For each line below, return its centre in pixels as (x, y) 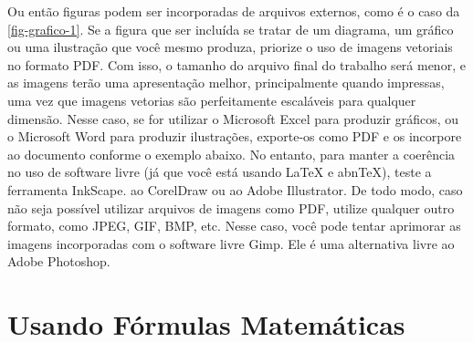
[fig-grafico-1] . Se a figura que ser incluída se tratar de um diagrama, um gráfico (231, 29)
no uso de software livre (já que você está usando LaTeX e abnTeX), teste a (220, 172)
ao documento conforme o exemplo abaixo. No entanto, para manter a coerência (231, 154)
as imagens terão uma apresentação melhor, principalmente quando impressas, (226, 83)
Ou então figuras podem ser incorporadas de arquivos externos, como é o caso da (234, 11)
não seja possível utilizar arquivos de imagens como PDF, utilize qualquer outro (231, 207)
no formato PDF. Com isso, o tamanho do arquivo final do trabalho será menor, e (236, 64)
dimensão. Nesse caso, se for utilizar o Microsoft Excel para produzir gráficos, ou (233, 118)
